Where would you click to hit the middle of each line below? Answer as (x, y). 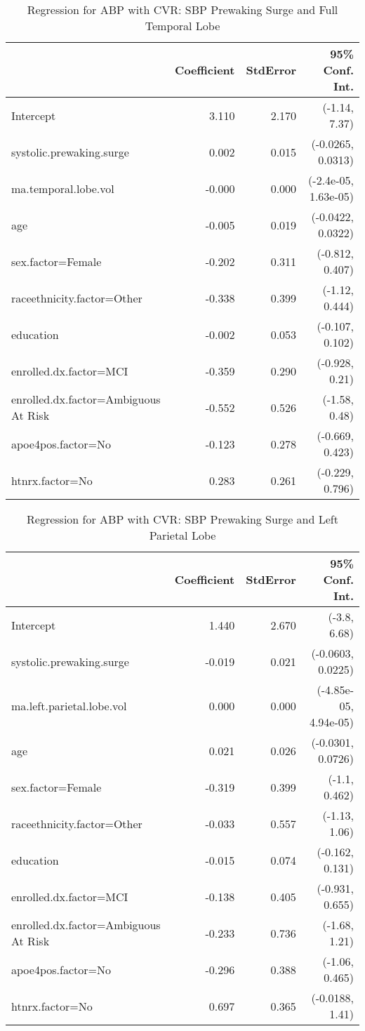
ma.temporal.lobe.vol (63, 188)
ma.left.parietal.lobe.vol (69, 706)
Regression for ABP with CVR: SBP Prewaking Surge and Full (182, 9)
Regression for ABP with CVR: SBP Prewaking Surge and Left (182, 519)
